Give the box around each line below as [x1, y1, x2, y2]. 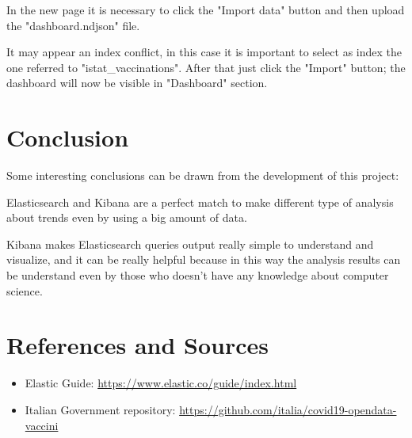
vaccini [25, 417, 59, 433]
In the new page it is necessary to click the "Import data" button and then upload [6, 2, 405, 17]
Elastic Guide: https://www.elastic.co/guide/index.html [25, 375, 297, 391]
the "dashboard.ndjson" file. [6, 17, 140, 33]
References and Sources [6, 329, 269, 361]
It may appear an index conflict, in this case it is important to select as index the [6, 44, 402, 60]
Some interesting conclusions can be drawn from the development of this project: [6, 167, 399, 184]
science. [6, 282, 43, 299]
